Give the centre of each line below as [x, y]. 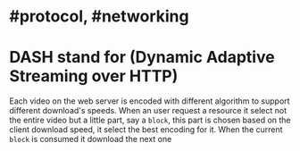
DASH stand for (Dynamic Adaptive [142, 58]
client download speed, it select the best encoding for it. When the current [146, 130]
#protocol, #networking [99, 17]
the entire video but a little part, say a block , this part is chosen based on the [150, 120]
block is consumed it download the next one [91, 139]
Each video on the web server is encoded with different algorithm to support [150, 101]
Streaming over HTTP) [94, 76]
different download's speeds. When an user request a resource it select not [148, 111]
